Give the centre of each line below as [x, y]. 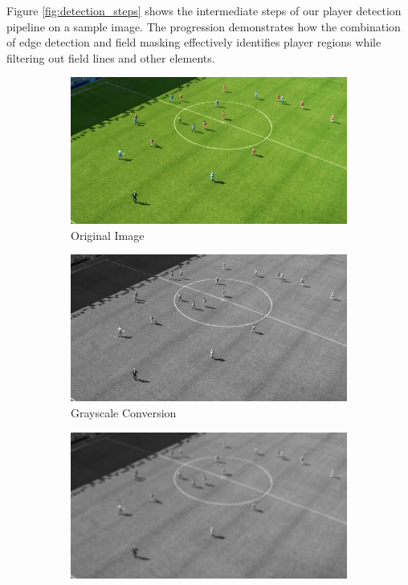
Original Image [108, 235]
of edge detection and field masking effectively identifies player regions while [194, 42]
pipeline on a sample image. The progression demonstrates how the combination [204, 26]
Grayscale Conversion [124, 412]
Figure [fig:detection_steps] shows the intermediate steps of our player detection [204, 10]
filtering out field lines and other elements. [111, 57]
